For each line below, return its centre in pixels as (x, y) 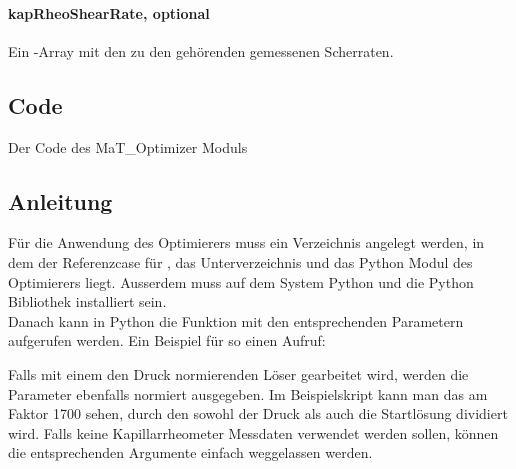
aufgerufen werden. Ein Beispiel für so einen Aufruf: (167, 340)
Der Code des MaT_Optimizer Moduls (128, 146)
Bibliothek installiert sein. (87, 301)
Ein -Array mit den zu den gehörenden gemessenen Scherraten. (201, 50)
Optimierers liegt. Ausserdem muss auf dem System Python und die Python (241, 281)
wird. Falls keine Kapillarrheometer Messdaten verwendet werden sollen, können (253, 432)
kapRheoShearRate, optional (109, 12)
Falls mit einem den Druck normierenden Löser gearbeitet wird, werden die (238, 373)
